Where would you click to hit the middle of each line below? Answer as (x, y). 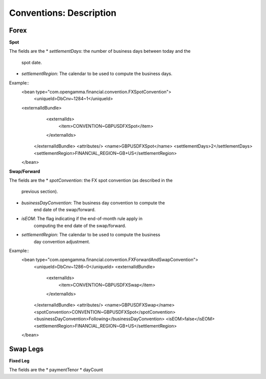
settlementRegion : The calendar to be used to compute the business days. (97, 74)
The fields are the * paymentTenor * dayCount (56, 370)
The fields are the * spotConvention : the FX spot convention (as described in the (91, 180)
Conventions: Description (63, 13)
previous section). (40, 191)
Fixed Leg (19, 361)
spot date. (32, 62)
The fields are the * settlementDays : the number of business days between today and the (100, 51)
